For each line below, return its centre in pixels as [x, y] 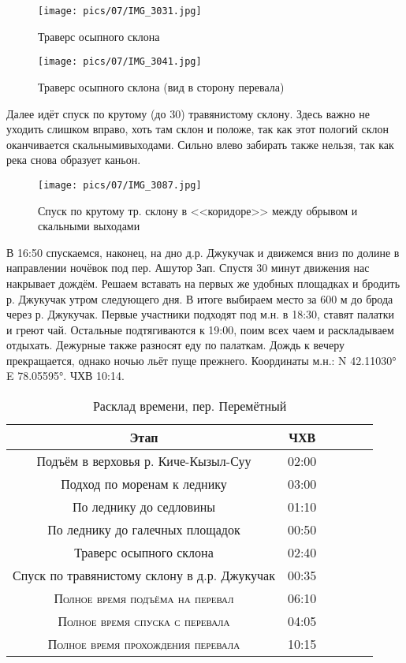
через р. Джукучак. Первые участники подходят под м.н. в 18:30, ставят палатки [201, 314]
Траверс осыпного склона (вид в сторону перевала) [161, 86]
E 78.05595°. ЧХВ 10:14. [65, 376]
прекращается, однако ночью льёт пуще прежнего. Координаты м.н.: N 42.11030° [201, 360]
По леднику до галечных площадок [144, 530]
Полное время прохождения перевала [144, 644]
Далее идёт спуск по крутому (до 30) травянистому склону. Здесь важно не [188, 113]
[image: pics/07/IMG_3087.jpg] [120, 185]
